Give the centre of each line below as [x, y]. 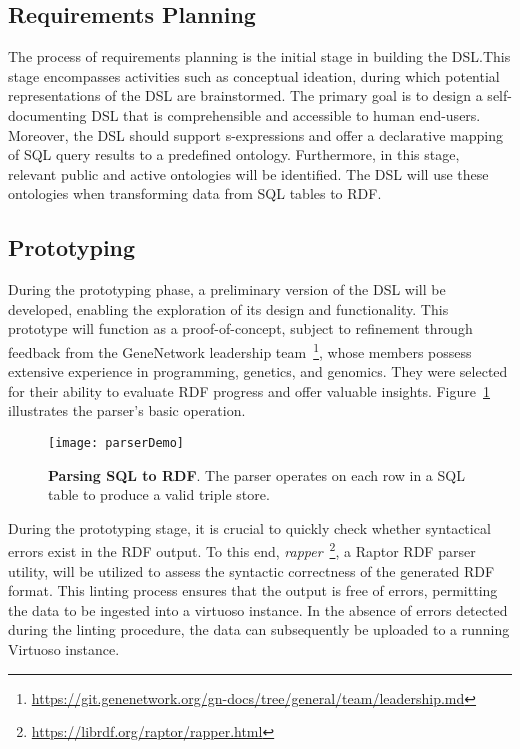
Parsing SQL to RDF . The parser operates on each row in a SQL [256, 474]
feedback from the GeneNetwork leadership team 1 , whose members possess [240, 350]
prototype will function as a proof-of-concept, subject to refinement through [240, 328]
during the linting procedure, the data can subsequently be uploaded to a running [259, 629]
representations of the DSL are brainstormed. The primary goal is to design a [245, 95]
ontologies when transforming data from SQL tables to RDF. [195, 193]
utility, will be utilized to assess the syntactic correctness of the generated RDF [251, 570]
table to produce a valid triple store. [159, 494]
